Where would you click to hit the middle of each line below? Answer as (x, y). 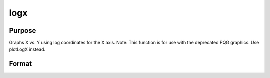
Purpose (23, 31)
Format (21, 64)
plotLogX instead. (27, 49)
